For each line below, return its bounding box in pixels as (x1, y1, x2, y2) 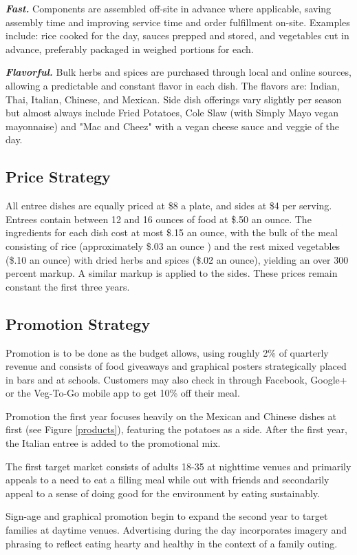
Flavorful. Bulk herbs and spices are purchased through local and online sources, (6, 65, 351, 79)
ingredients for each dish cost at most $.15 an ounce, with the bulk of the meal (6, 225, 338, 240)
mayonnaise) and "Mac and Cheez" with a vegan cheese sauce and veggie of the (6, 118, 340, 133)
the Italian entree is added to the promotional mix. (6, 436, 221, 450)
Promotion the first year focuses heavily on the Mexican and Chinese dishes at (6, 408, 337, 423)
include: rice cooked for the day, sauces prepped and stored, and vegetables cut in (6, 28, 349, 43)
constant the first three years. (6, 279, 130, 293)
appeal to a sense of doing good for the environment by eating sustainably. (6, 485, 320, 500)
